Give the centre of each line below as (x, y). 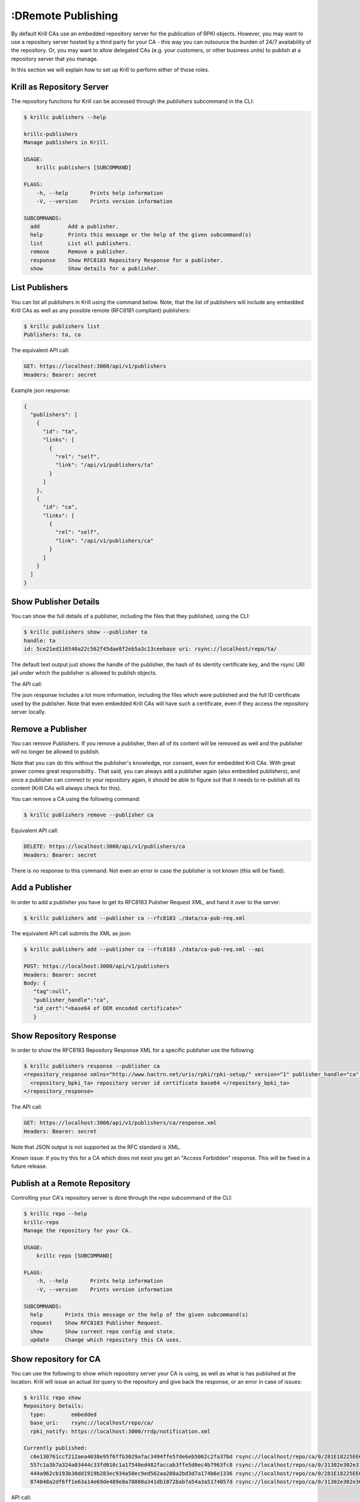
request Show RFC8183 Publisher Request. (97, 1323)
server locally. (28, 712)
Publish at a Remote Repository (71, 1184)
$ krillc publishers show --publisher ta (85, 632)
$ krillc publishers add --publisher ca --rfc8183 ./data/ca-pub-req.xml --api (144, 950)
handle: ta (40, 640)
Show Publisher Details (55, 602)
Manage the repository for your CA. (78, 1231)
